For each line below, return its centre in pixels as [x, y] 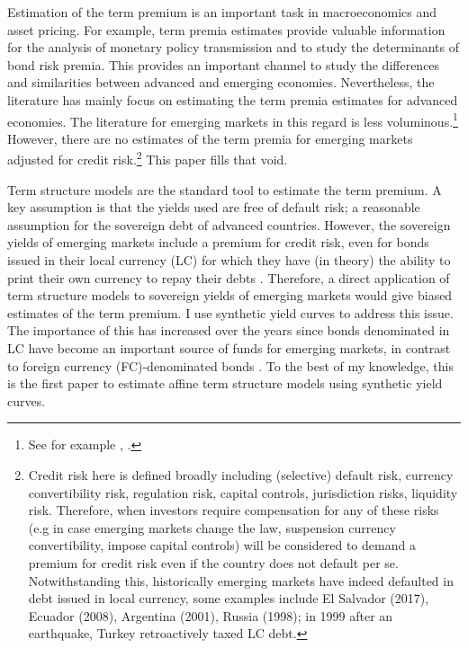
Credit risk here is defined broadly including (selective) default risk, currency [241, 474]
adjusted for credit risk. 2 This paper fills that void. [148, 158]
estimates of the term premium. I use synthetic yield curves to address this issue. [230, 312]
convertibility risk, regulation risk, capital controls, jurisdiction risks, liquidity [243, 492]
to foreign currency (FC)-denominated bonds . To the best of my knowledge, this [230, 365]
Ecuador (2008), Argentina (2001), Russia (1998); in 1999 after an [211, 615]
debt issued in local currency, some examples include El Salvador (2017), [229, 598]
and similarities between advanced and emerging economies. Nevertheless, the [221, 82]
